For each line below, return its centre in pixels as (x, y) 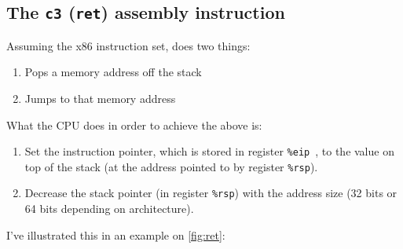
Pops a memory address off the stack (113, 72)
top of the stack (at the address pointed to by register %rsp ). (171, 166)
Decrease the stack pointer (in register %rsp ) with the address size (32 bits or (211, 193)
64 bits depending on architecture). (109, 209)
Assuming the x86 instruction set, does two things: (128, 45)
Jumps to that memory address (100, 98)
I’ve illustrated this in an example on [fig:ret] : (116, 234)
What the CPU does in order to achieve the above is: (134, 124)
